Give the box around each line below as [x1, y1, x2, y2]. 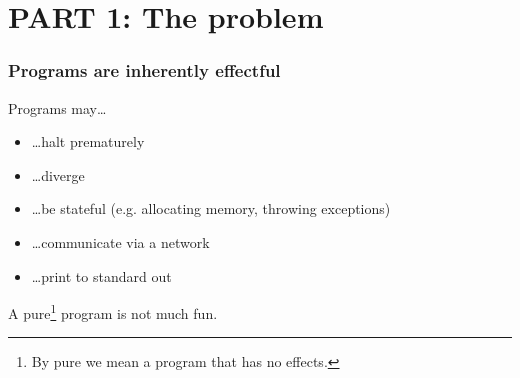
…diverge [31, 164, 85, 185]
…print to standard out [31, 265, 172, 286]
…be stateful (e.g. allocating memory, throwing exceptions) [31, 198, 391, 219]
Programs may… [8, 97, 107, 118]
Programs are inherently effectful [8, 58, 281, 83]
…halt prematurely [31, 131, 145, 152]
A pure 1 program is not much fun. [8, 300, 218, 323]
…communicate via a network [31, 231, 210, 252]
